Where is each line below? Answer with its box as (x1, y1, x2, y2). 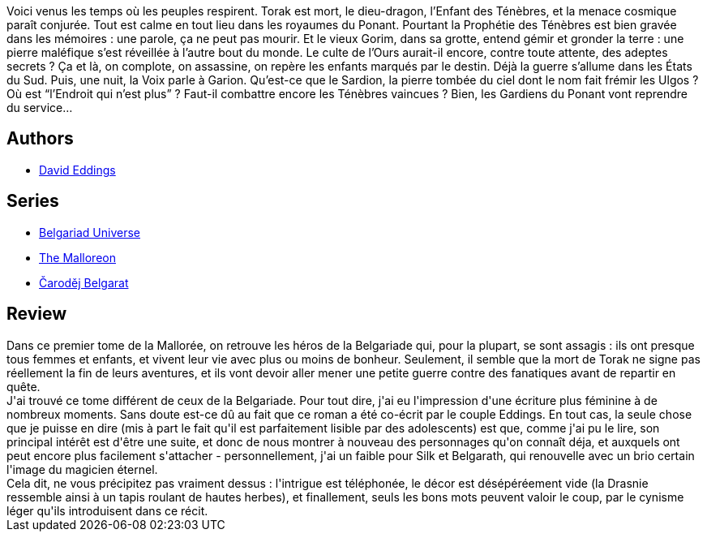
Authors (6, 128, 74, 149)
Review (6, 303, 67, 325)
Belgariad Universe (39, 225, 140, 239)
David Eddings (39, 162, 116, 177)
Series (6, 191, 59, 212)
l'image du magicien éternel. (6, 462, 158, 476)
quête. (6, 379, 41, 394)
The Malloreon (39, 250, 116, 265)
